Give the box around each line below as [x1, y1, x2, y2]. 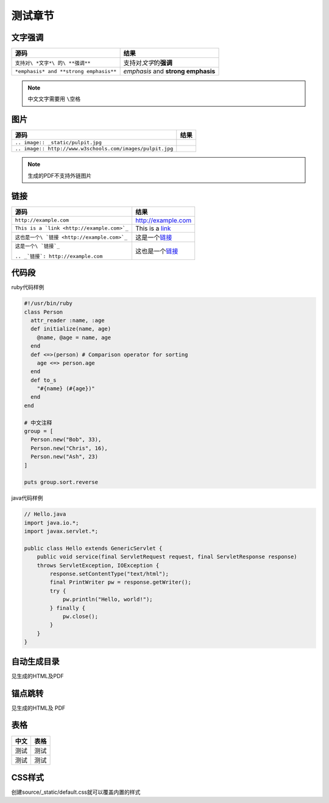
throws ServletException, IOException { [37, 562, 160, 569]
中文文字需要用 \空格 [27, 95, 81, 103]
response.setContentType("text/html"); [49, 570, 169, 578]
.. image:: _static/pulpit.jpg [15, 139, 102, 146]
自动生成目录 [11, 656, 60, 667]
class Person [24, 308, 63, 315]
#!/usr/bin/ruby [24, 300, 73, 307]
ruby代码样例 [11, 284, 44, 291]
